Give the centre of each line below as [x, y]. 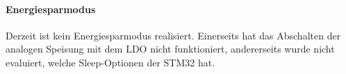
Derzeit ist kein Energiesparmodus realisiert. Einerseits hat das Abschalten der [173, 35]
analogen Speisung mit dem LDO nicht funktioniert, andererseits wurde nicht [170, 49]
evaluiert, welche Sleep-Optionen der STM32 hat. [110, 62]
